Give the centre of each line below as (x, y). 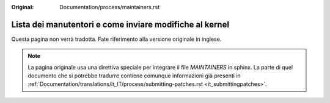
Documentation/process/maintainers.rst (110, 7)
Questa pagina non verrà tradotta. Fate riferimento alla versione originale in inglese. (116, 39)
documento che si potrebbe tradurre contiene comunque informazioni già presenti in (134, 76)
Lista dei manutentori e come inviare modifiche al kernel (120, 24)
